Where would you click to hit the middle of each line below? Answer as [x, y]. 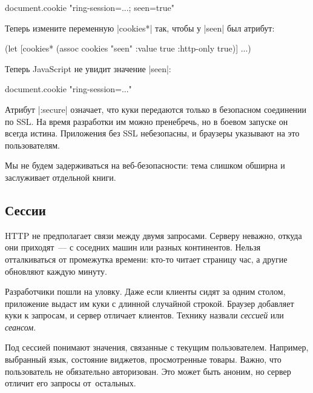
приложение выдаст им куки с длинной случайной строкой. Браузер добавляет [150, 303]
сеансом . [21, 327]
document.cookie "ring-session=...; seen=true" [90, 7]
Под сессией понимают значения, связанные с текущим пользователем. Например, [157, 347]
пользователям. [32, 145]
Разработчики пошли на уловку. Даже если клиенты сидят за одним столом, [145, 291]
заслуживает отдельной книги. [61, 177]
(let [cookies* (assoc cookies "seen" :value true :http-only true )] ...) [128, 48]
